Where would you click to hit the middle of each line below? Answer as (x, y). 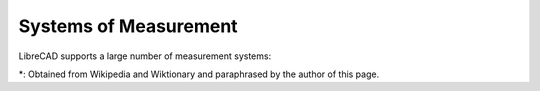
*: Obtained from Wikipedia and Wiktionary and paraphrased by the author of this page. (199, 74)
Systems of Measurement (128, 26)
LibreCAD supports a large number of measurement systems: (145, 56)
